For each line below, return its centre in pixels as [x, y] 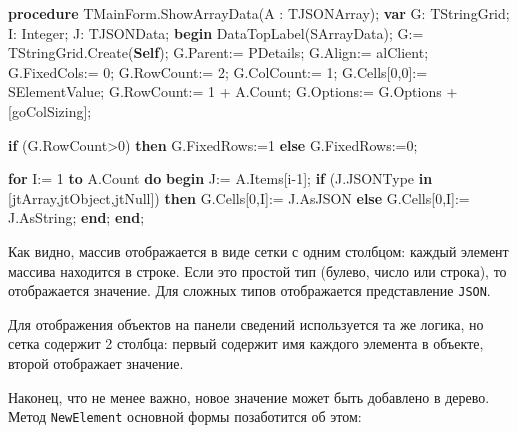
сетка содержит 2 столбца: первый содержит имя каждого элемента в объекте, [246, 343]
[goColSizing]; [50, 110]
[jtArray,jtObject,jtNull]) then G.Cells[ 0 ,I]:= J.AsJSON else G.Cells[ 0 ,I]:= [239, 197]
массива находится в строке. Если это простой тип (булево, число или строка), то [257, 270]
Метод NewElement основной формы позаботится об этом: [185, 416]
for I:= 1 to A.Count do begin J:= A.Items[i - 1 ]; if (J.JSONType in [220, 178]
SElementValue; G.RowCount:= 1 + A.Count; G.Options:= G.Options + [233, 91]
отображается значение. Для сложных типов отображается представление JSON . [249, 290]
